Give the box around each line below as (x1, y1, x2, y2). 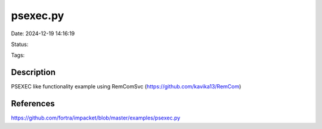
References (11, 99, 55, 109)
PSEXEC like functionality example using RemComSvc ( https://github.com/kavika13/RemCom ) (11, 83, 241, 90)
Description (11, 67, 56, 78)
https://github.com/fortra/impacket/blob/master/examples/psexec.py (11, 114, 181, 122)
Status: (11, 41, 29, 48)
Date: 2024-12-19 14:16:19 (11, 30, 75, 37)
